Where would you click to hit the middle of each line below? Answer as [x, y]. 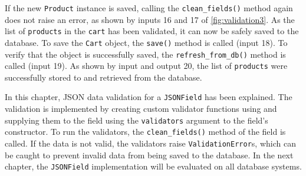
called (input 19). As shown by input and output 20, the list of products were [146, 66]
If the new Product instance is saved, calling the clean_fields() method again [149, 8]
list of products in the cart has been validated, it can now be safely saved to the [152, 31]
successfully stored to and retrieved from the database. [103, 77]
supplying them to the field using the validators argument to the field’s [136, 120]
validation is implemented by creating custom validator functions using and [141, 109]
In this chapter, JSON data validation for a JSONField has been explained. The [149, 97]
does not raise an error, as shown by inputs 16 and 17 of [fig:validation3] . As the [150, 19]
